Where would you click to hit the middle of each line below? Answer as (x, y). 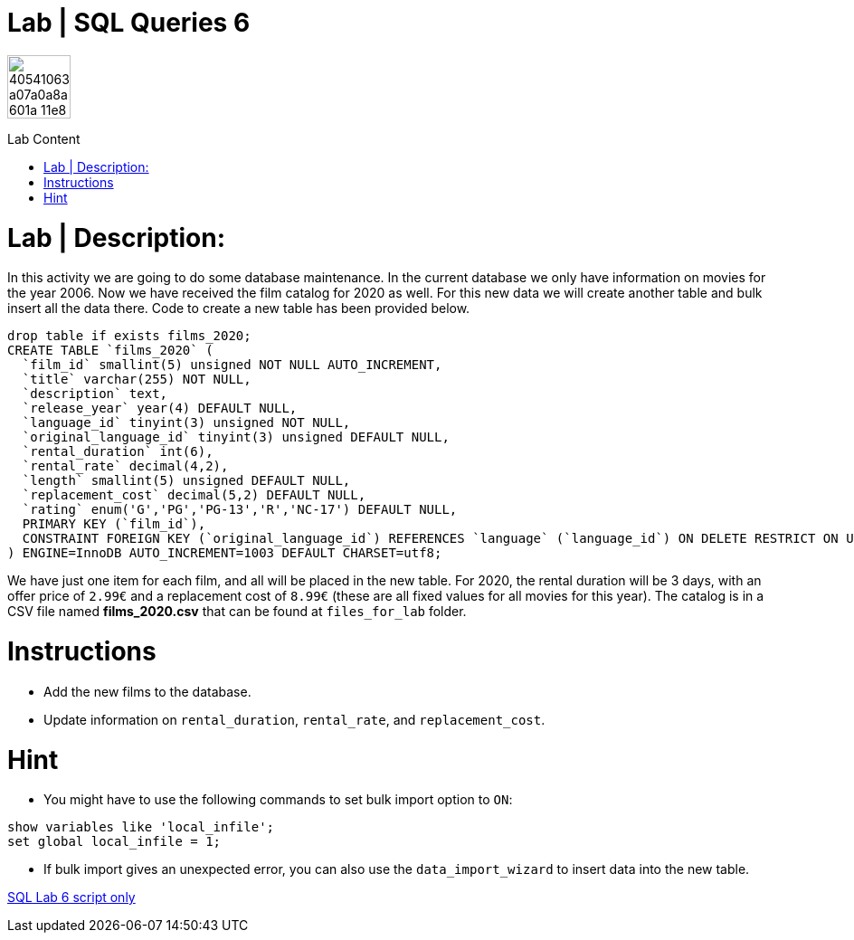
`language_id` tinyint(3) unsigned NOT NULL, (186, 423)
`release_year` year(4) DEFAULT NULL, (160, 408)
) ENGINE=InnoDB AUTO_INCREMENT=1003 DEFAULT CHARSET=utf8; (225, 553)
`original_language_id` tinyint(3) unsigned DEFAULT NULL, (236, 437)
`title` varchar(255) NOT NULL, (137, 380)
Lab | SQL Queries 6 (129, 23)
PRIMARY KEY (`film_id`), (114, 524)
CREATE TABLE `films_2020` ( (110, 351)
